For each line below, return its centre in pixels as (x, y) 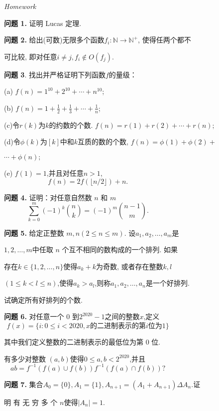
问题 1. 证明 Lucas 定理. (43, 23)
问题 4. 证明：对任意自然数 (48, 197)
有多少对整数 (25, 358)
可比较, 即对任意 (31, 56)
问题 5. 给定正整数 (34, 232)
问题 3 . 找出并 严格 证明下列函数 (55, 74)
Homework (20, 6)
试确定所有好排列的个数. (43, 299)
